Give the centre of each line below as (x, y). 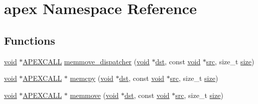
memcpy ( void (92, 78)
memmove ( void (94, 95)
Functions (30, 40)
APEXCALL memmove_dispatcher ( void (86, 61)
